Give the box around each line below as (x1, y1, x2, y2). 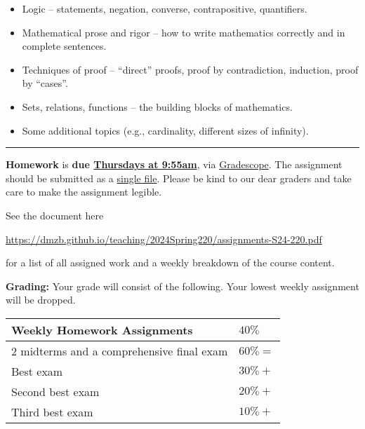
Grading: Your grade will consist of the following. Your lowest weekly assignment (6, 278, 359, 293)
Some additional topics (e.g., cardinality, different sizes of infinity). (22, 123, 309, 137)
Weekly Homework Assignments (11, 321, 193, 338)
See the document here (6, 207, 104, 222)
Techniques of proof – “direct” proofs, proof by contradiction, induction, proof (22, 62, 359, 76)
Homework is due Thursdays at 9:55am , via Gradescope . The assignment (6, 157, 343, 172)
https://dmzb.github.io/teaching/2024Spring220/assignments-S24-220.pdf (6, 231, 322, 246)
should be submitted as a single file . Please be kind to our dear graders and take (6, 170, 352, 185)
